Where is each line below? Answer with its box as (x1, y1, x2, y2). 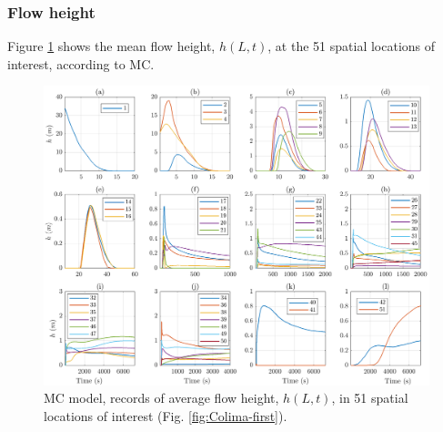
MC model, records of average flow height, (44, 388, 279, 407)
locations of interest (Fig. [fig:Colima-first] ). (44, 406, 287, 425)
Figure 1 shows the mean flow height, (7, 36, 216, 56)
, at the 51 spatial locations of (267, 36, 436, 56)
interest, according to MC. (7, 54, 155, 73)
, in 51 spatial (331, 388, 408, 407)
